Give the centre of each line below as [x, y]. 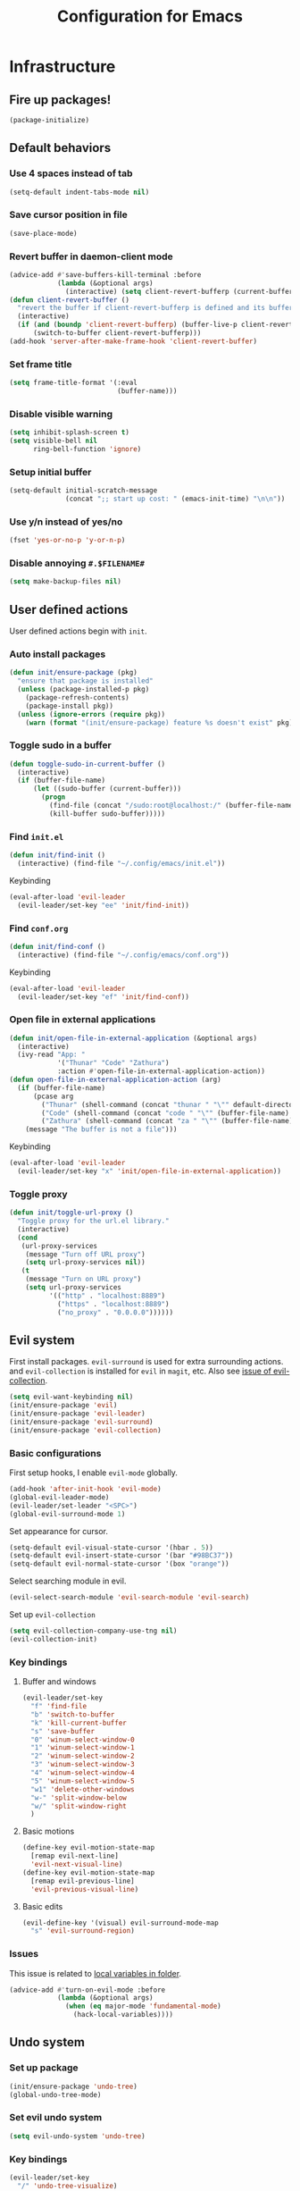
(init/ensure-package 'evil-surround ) [81, 1423]
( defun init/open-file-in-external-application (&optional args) [133, 1038]
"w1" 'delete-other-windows [83, 1789]
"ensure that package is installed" [85, 681]
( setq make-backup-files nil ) [66, 582]
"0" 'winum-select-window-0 [83, 1740]
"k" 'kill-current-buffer [79, 1723]
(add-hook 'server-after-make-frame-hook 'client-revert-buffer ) [133, 341]
